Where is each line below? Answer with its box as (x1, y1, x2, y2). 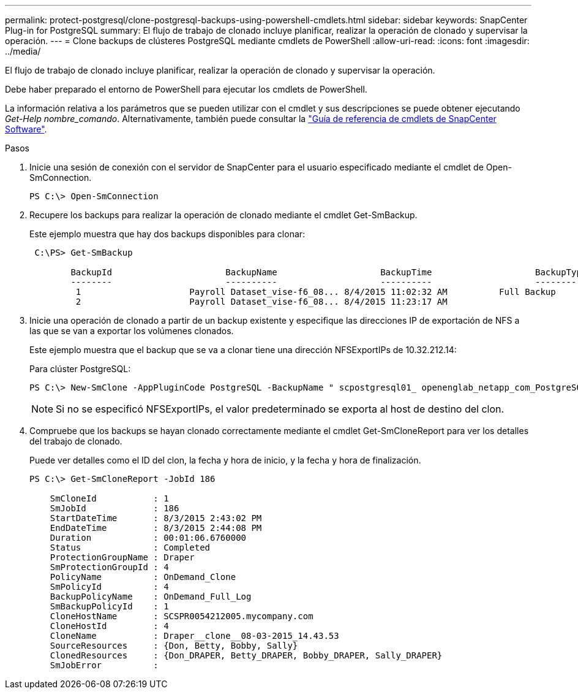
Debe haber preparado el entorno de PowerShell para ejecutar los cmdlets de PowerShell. (5, 84, 367, 94)
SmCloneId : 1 (50, 494, 169, 503)
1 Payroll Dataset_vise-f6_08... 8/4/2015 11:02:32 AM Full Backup (75, 287, 556, 297)
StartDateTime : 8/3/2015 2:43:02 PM (50, 513, 262, 523)
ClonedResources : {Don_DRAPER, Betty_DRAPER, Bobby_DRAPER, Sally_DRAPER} (50, 650, 443, 660)
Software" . (5, 124, 47, 134)
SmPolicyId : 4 (50, 582, 169, 592)
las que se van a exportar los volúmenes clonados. (29, 326, 234, 336)
